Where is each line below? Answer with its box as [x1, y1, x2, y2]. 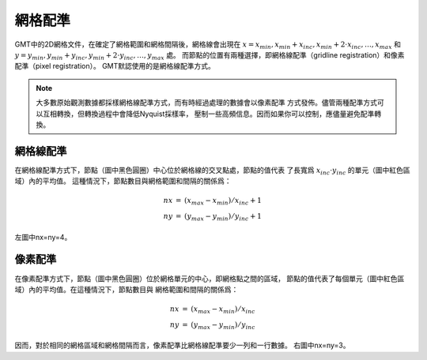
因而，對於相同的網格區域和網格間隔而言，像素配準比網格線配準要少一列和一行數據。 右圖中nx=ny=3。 [14, 340, 350, 351]
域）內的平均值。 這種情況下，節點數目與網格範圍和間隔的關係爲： [14, 176, 232, 186]
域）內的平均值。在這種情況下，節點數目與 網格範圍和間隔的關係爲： [14, 284, 239, 294]
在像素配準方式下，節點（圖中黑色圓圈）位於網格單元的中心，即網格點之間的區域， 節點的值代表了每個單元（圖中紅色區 [14, 273, 405, 283]
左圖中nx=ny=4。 [14, 232, 72, 242]
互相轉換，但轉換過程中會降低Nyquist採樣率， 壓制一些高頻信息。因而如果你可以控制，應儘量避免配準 [42, 109, 375, 118]
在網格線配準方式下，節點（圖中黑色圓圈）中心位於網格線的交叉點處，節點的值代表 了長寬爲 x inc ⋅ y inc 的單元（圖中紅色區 [14, 165, 410, 177]
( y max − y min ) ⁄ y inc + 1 [184, 212, 263, 223]
